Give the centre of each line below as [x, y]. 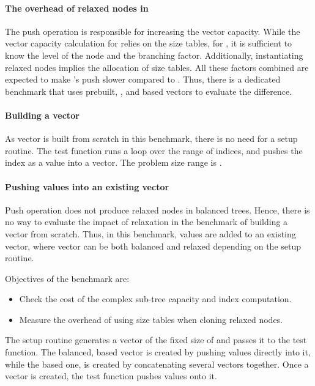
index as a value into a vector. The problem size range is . [113, 162]
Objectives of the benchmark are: [67, 278]
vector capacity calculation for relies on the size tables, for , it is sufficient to [149, 43]
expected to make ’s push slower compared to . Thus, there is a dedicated [143, 79]
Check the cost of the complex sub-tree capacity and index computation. [155, 299]
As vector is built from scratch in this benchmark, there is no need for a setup [151, 139]
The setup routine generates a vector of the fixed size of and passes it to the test [156, 340]
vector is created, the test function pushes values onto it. [111, 376]
